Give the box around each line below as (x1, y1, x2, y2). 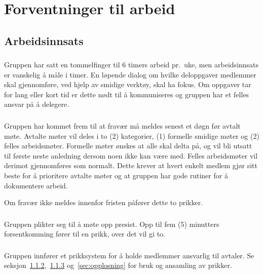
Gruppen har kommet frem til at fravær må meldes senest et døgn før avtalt (4, 120, 241, 131)
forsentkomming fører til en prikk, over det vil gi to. (4, 228, 166, 239)
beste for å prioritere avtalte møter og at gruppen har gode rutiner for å (4, 170, 228, 180)
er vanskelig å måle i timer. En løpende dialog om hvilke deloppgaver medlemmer (4, 69, 256, 80)
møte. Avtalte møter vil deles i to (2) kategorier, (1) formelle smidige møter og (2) (4, 130, 259, 141)
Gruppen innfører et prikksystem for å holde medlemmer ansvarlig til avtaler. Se (4, 250, 254, 260)
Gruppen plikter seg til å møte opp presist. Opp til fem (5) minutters (4, 218, 219, 229)
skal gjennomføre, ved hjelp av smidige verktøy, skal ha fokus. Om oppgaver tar (4, 79, 251, 90)
